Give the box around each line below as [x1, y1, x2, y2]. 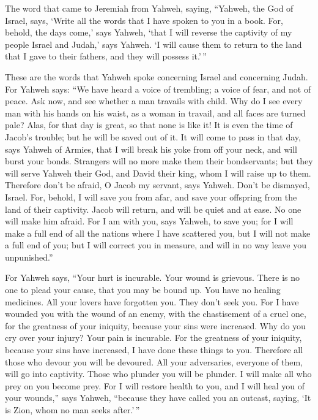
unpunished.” [5, 250, 53, 263]
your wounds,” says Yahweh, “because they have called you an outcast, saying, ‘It [5, 391, 311, 404]
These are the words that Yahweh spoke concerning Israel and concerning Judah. [5, 70, 308, 83]
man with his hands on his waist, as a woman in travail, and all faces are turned [5, 106, 306, 119]
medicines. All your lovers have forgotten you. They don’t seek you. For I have [5, 295, 299, 308]
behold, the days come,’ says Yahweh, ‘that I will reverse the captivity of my [5, 26, 292, 39]
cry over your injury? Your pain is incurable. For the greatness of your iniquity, [5, 331, 302, 344]
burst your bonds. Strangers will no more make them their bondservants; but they [5, 155, 313, 167]
